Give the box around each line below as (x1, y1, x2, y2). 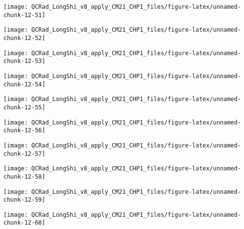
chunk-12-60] (3, 219, 45, 227)
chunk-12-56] (3, 127, 45, 134)
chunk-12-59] (3, 196, 45, 204)
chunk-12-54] (3, 81, 45, 88)
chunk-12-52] (3, 34, 45, 42)
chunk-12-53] (3, 58, 45, 65)
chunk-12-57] (3, 150, 45, 157)
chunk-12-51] (3, 11, 45, 19)
